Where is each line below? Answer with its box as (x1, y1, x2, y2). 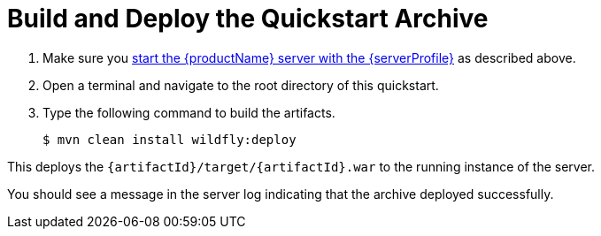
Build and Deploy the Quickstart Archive (7, 4, 489, 34)
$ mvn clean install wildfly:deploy (42, 132, 297, 147)
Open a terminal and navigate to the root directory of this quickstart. (42, 77, 439, 93)
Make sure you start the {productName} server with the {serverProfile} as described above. (42, 49, 576, 65)
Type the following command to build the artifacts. (42, 104, 335, 120)
